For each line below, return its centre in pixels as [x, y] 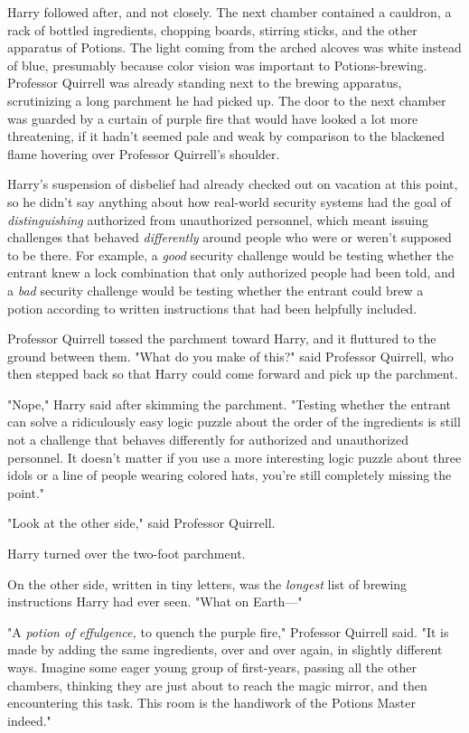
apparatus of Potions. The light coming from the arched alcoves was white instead [234, 47]
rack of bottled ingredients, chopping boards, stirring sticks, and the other [212, 29]
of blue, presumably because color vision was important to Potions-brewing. [217, 65]
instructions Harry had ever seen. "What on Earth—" [155, 601]
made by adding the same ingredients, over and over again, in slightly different [225, 649]
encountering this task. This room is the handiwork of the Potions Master [211, 703]
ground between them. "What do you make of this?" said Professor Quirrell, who [230, 356]
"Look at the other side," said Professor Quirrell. [141, 523]
